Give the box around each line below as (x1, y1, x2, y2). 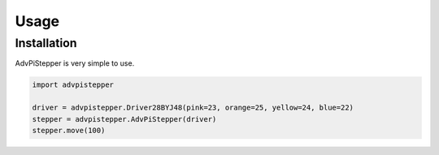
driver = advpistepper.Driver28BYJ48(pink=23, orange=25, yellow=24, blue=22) (32, 103, 354, 113)
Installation (15, 36, 77, 50)
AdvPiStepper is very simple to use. (15, 58, 135, 68)
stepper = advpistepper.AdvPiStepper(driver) (32, 114, 217, 123)
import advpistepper (32, 80, 114, 89)
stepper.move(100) (32, 126, 106, 135)
